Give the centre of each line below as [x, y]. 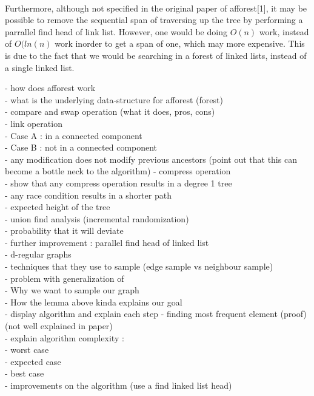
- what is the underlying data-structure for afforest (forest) [114, 99]
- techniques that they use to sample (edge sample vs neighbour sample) [139, 266]
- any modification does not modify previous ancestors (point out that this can [151, 159]
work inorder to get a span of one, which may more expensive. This [180, 43]
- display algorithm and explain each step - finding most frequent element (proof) [156, 314]
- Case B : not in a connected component [81, 147]
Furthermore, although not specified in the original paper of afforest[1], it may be [156, 8]
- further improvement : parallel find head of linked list [107, 242]
